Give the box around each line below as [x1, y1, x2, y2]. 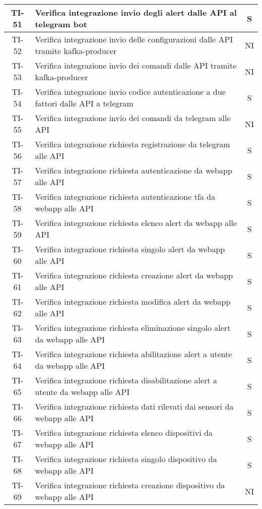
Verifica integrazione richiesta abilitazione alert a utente [35, 348, 232, 360]
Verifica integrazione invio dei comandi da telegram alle [35, 112, 231, 124]
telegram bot [35, 18, 87, 30]
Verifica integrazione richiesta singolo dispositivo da [35, 453, 217, 465]
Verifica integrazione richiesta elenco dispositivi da [35, 427, 213, 438]
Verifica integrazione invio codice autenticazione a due [35, 86, 226, 97]
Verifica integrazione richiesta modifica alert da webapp [35, 296, 231, 307]
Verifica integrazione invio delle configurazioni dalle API [35, 33, 233, 45]
